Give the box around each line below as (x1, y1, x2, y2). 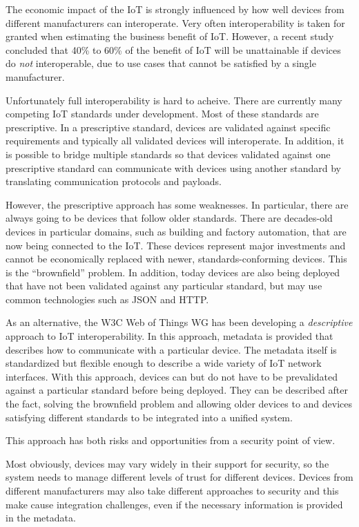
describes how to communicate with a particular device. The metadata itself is (6, 342, 337, 356)
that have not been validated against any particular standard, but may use (6, 278, 322, 293)
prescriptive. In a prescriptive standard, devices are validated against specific (6, 119, 331, 134)
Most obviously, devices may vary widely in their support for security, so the (6, 456, 329, 470)
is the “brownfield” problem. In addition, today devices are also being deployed (6, 265, 340, 279)
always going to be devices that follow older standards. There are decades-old (6, 211, 333, 225)
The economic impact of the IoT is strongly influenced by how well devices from (6, 2, 345, 16)
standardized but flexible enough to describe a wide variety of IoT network (6, 356, 322, 370)
